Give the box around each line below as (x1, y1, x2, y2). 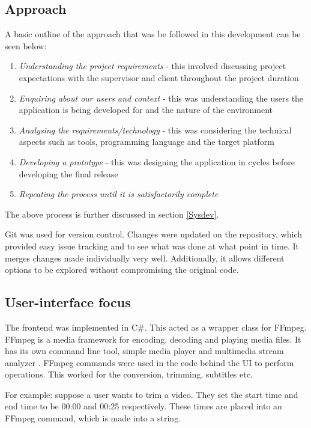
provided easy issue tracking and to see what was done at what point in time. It (5, 239, 300, 252)
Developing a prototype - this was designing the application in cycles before (19, 155, 295, 168)
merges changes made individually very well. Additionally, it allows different (5, 251, 285, 264)
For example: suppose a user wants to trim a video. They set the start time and (5, 388, 298, 400)
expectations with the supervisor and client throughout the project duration (19, 71, 299, 84)
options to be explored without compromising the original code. (5, 263, 239, 276)
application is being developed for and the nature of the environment (19, 103, 273, 116)
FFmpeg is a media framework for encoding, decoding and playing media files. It (5, 332, 301, 345)
